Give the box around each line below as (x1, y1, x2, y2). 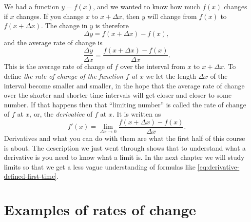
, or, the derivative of (29, 109, 93, 119)
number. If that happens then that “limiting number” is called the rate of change (4, 99, 246, 109)
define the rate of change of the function (4, 71, 123, 81)
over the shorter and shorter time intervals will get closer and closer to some (4, 90, 232, 100)
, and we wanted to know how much (93, 1, 200, 11)
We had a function (4, 1, 59, 11)
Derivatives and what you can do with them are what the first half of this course (4, 133, 245, 143)
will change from (147, 11, 197, 21)
